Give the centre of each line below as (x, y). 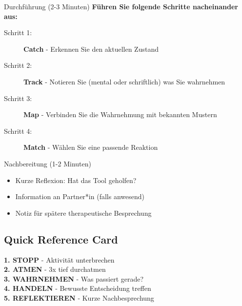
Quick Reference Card (61, 239)
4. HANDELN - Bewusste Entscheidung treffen (78, 288)
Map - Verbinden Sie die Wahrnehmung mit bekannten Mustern (120, 114)
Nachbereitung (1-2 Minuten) (48, 163)
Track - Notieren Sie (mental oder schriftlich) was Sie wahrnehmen (124, 81)
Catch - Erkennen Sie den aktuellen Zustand (91, 49)
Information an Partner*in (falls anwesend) (80, 196)
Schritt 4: (18, 131)
